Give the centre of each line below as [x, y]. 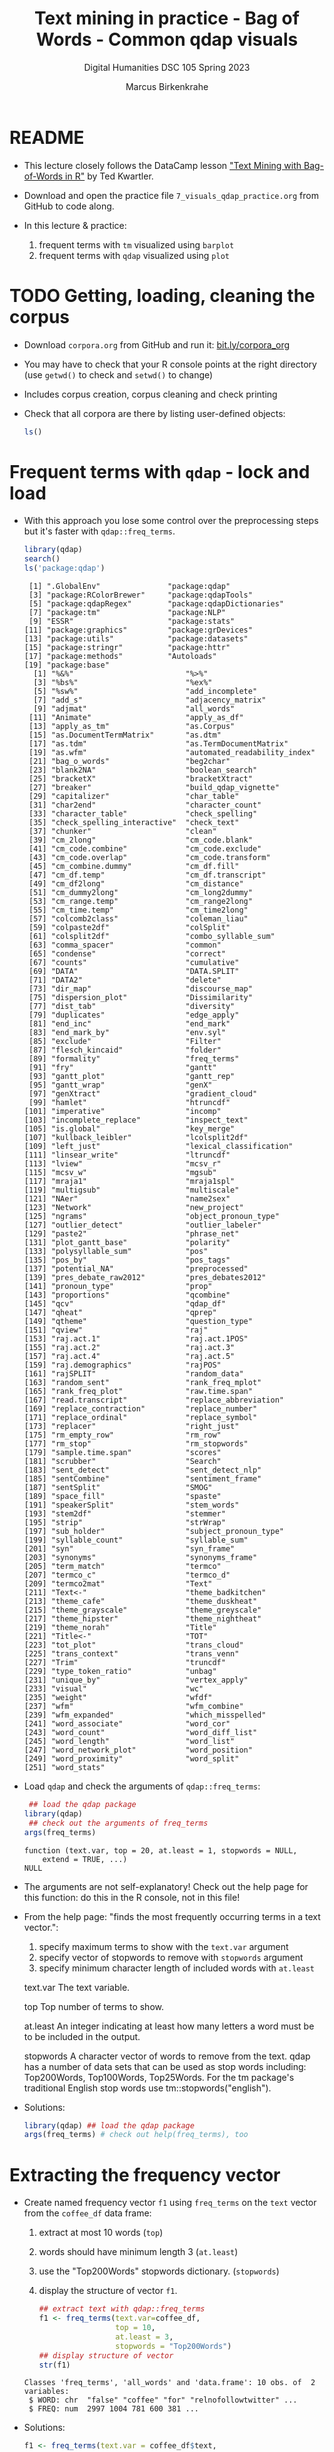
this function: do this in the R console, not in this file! [132, 1897]
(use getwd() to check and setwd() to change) [118, 374]
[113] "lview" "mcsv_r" [122, 1164]
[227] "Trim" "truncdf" [124, 1663]
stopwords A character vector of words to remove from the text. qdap [167, 2056]
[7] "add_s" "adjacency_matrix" [150, 700]
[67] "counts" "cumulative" [134, 963]
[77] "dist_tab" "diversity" [132, 1007]
